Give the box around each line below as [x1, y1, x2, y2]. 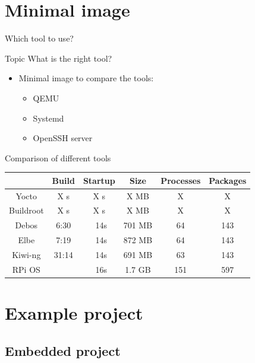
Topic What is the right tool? [5, 52, 112, 64]
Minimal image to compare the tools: [18, 72, 154, 84]
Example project [5, 301, 143, 325]
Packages [209, 174, 247, 186]
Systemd [33, 112, 64, 124]
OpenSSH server [33, 132, 93, 144]
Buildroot [9, 204, 44, 216]
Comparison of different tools [5, 151, 111, 164]
